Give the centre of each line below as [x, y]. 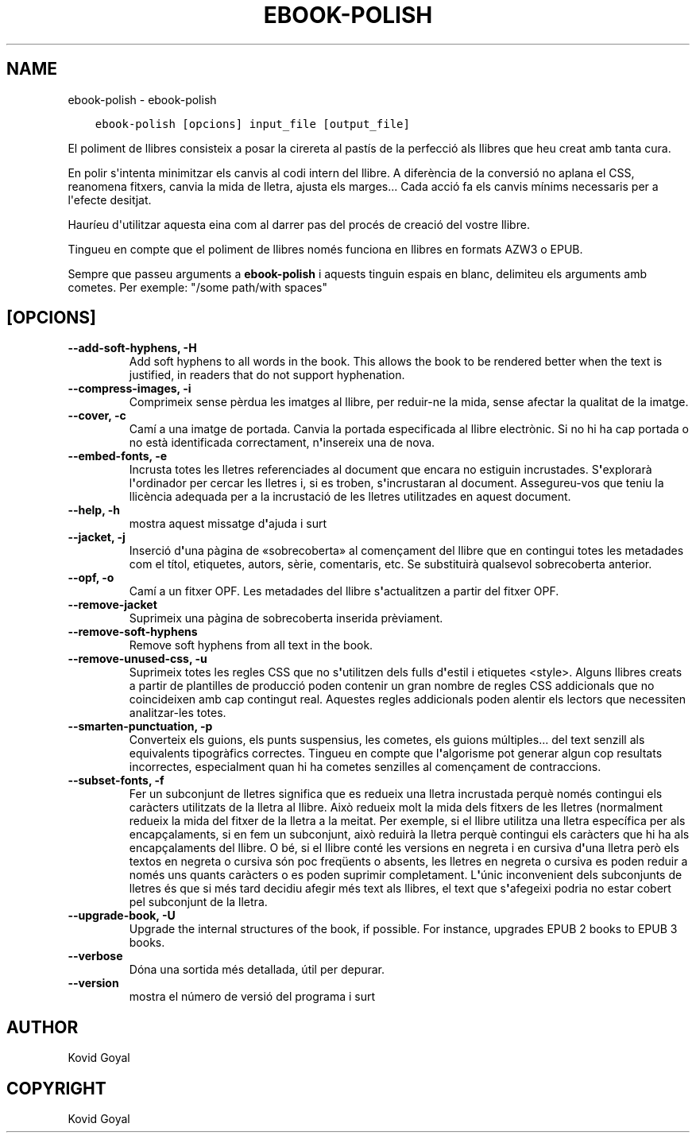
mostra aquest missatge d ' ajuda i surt [228, 524]
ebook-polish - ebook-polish [142, 99]
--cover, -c [97, 416]
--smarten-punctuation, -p [140, 726]
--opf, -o [91, 578]
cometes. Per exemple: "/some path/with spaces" [197, 287]
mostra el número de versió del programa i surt [252, 997]
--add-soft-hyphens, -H [132, 348]
